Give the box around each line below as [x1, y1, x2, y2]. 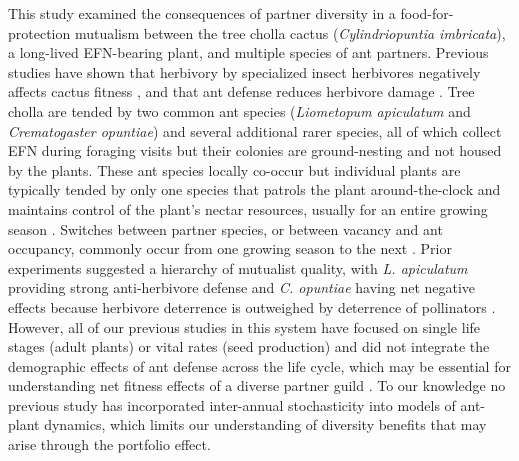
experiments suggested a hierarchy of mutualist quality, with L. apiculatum [8, 257, 468, 278]
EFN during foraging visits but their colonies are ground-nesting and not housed [8, 140, 502, 161]
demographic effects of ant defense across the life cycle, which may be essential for [8, 355, 511, 376]
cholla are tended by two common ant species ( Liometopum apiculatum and [8, 100, 471, 121]
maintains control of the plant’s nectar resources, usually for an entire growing [8, 198, 488, 219]
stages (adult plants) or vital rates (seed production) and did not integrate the [8, 336, 490, 357]
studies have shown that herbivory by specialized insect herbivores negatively [8, 61, 481, 82]
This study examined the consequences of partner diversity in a [8, 3, 396, 23]
